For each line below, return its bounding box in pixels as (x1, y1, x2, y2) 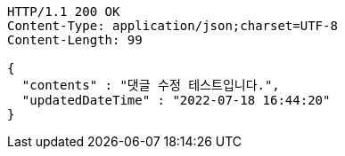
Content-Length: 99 (7, 33, 143, 47)
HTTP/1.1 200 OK (7, 4, 120, 19)
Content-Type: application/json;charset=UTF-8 (7, 19, 338, 33)
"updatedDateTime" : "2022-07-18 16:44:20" (21, 93, 331, 107)
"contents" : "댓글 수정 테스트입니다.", (21, 78, 280, 92)
